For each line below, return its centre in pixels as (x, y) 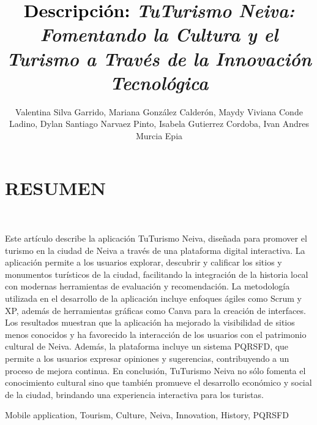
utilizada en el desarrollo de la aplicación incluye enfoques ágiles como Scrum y (153, 298)
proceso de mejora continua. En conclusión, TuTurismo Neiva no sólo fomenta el (155, 370)
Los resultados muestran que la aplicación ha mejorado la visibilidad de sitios (150, 322)
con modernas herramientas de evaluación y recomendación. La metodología (147, 286)
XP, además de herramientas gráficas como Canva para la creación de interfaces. (155, 310)
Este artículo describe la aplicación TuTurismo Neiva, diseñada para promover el (156, 238)
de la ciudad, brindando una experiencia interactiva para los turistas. (134, 394)
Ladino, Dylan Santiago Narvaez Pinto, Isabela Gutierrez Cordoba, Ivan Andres (159, 124)
